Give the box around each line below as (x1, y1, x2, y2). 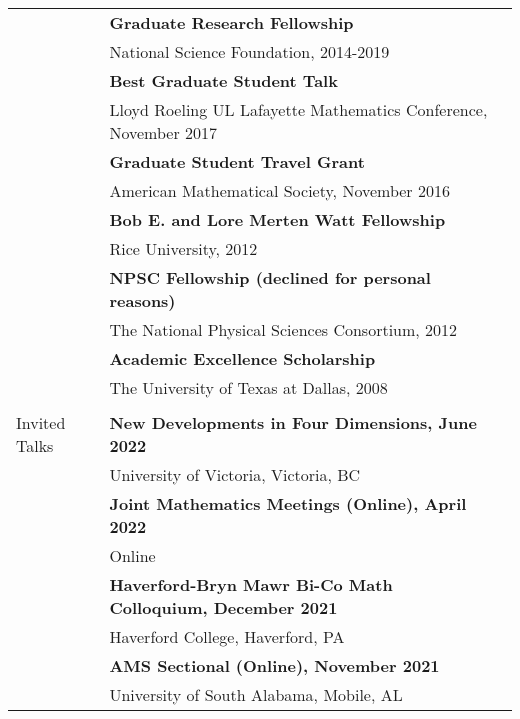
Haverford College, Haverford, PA (109, 625, 345, 648)
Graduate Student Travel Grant (109, 150, 365, 173)
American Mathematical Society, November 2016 (109, 179, 450, 202)
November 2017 (109, 121, 218, 144)
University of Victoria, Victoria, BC (109, 463, 361, 486)
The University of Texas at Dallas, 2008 (109, 376, 388, 399)
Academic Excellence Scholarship (109, 347, 376, 370)
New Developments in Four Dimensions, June (109, 411, 477, 434)
